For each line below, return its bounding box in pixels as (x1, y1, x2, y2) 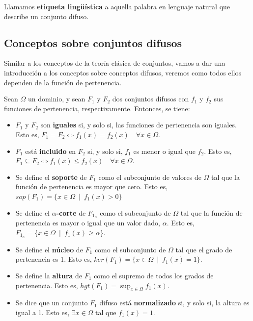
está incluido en (25, 146, 76, 156)
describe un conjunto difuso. (4, 11, 89, 21)
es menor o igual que (133, 146, 196, 156)
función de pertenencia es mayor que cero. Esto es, (15, 181, 168, 192)
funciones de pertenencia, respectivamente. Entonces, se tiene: (4, 103, 190, 113)
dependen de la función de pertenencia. (4, 77, 122, 87)
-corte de (56, 207, 86, 218)
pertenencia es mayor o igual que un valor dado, (15, 218, 160, 228)
